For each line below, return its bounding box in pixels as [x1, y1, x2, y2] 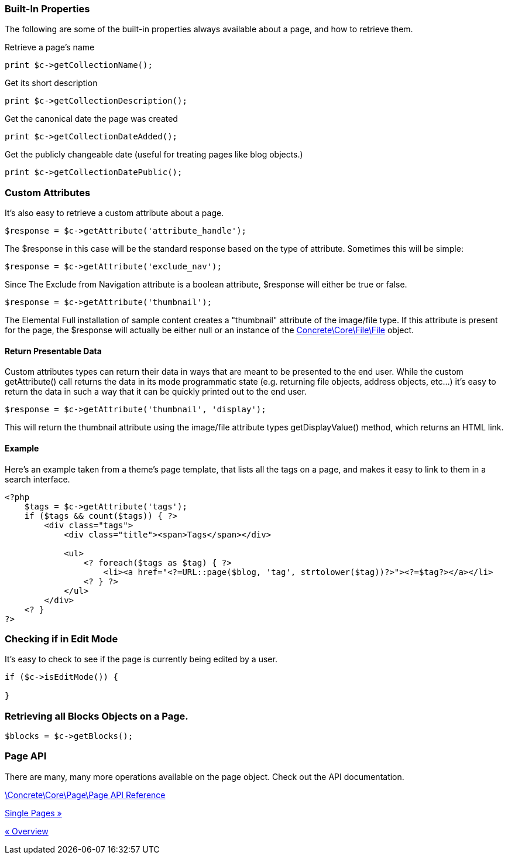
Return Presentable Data [5, 345, 102, 356]
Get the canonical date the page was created [5, 114, 178, 124]
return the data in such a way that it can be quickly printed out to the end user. [5, 386, 307, 397]
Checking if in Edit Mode [5, 632, 118, 645]
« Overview [5, 826, 49, 836]
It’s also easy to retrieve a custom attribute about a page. [5, 208, 224, 218]
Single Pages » [5, 807, 62, 818]
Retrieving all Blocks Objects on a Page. [5, 710, 188, 722]
